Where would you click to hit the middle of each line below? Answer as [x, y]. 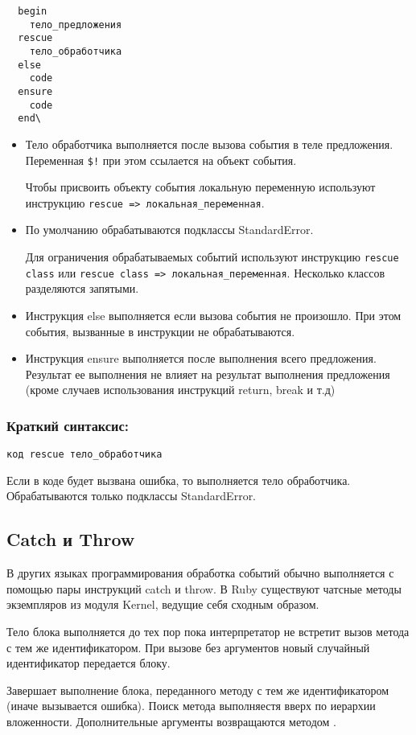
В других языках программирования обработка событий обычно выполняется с [200, 573]
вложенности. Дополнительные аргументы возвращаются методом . [171, 721]
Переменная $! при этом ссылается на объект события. [161, 160]
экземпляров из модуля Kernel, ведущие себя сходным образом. [163, 604]
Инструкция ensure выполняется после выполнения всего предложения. [201, 358]
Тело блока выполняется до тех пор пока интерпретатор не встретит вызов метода [208, 631]
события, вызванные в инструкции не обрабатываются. [160, 331]
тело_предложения [76, 25]
